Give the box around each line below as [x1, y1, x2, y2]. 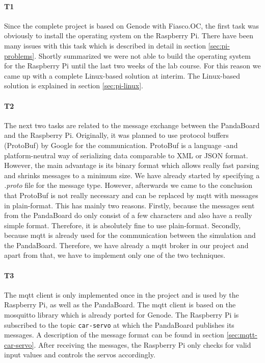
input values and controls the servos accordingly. [4, 349, 155, 360]
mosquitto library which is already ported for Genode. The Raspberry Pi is [4, 309, 239, 320]
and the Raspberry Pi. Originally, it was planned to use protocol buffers [4, 130, 229, 140]
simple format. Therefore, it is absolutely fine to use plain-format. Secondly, [4, 220, 241, 230]
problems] [4, 50, 35, 61]
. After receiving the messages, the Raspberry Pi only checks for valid [34, 339, 251, 350]
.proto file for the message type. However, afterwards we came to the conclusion [4, 180, 253, 190]
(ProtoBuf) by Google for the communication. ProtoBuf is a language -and [4, 139, 238, 150]
